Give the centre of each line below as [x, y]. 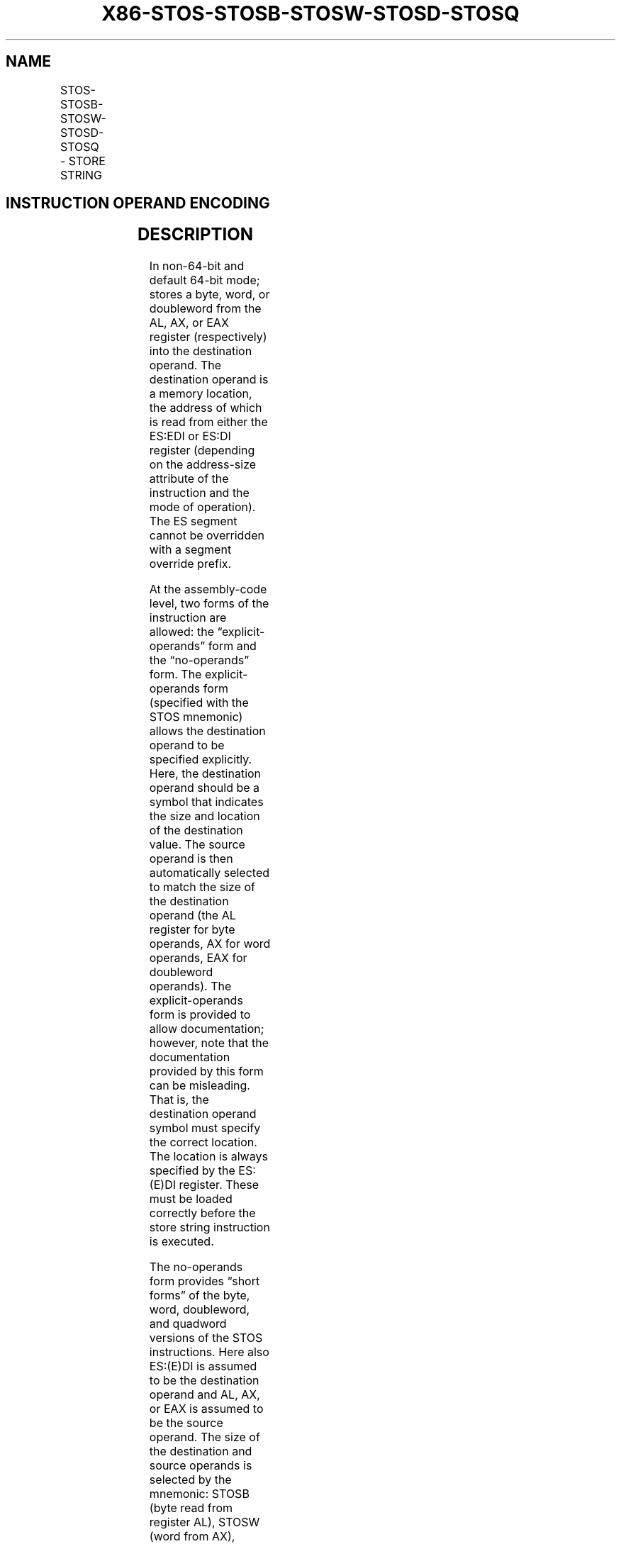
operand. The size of [205, 1437]
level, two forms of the [209, 604]
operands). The [190, 986]
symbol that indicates [206, 802]
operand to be [187, 745]
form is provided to [200, 1015]
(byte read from [191, 1508]
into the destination [201, 351]
